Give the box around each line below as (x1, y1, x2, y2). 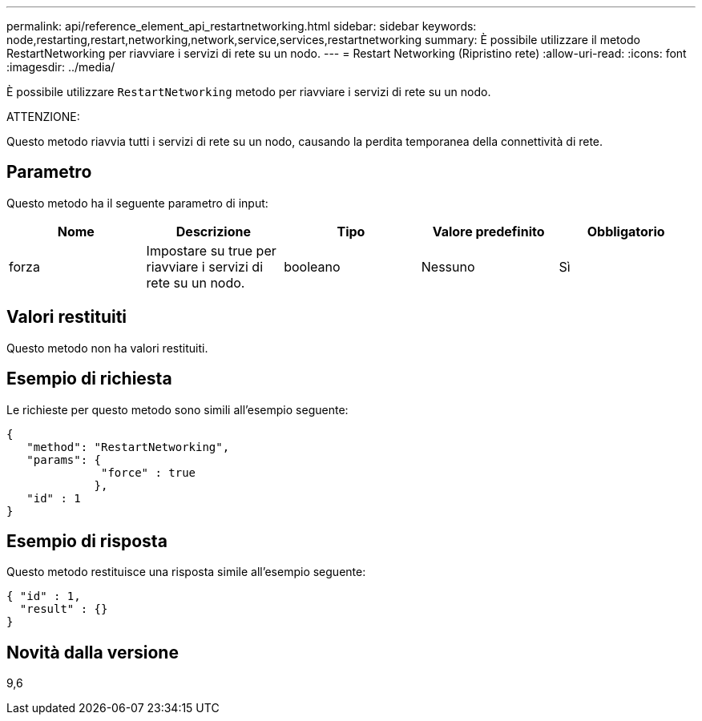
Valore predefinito (432, 223, 545, 240)
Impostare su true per (146, 242, 276, 259)
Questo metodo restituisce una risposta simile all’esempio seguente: (6, 565, 366, 579)
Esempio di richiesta (6, 369, 172, 389)
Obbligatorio (587, 223, 665, 240)
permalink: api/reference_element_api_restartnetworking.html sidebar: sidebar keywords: (6, 19, 477, 33)
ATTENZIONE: (6, 110, 80, 123)
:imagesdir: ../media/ (6, 60, 115, 74)
